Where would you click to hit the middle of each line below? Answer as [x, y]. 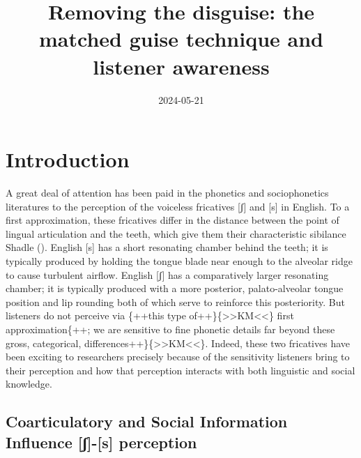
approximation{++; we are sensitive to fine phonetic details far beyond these [170, 329]
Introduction [68, 159]
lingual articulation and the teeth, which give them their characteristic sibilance [176, 233]
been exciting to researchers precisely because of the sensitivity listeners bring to [178, 357]
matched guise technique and [181, 39]
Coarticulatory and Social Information [147, 421]
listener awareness [181, 66]
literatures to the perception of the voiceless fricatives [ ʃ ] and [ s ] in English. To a [178, 206]
